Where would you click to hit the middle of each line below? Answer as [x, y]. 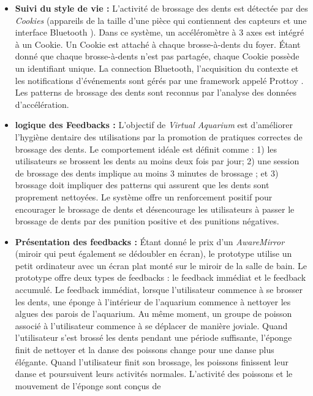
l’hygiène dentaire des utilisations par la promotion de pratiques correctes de [159, 136]
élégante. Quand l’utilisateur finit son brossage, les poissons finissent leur [152, 361]
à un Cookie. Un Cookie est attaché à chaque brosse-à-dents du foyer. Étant [158, 44]
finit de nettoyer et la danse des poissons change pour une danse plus [145, 350]
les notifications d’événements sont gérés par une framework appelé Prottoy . [159, 80]
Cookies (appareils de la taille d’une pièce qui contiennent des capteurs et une [161, 20]
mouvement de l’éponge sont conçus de [88, 385]
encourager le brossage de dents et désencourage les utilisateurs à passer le [155, 209]
